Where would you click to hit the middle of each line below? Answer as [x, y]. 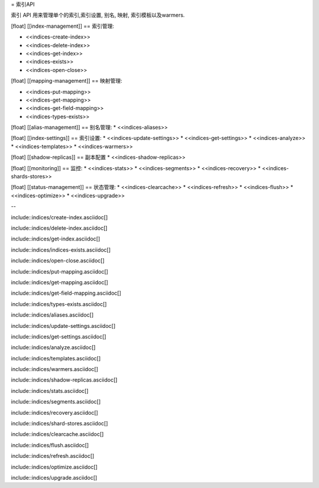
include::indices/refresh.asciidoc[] [53, 456]
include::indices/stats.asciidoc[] [50, 391]
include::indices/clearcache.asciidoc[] [57, 434]
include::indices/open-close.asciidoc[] [58, 261]
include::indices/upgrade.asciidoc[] [54, 477]
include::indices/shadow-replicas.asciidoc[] [64, 380]
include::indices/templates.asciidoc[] [56, 358]
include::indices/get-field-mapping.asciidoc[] [66, 293]
